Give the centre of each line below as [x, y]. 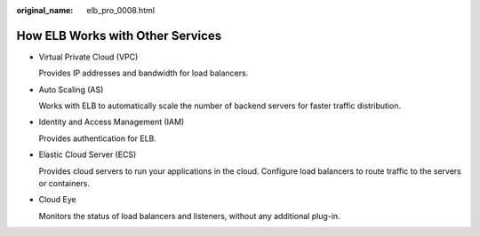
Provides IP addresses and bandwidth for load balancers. [144, 73]
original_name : [45, 10]
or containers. [64, 184]
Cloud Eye [57, 200]
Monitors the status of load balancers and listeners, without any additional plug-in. [190, 216]
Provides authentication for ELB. [98, 138]
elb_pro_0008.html [121, 10]
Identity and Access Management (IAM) [112, 122]
